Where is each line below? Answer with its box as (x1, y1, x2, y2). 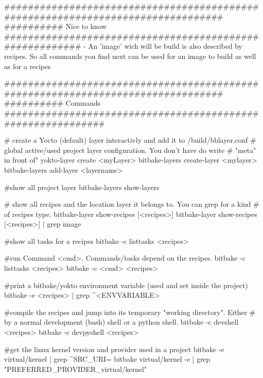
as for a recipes (4, 60, 51, 71)
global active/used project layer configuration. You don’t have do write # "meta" (4, 144, 256, 155)
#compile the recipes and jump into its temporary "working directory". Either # (4, 306, 255, 317)
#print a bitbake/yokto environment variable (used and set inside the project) (4, 279, 248, 290)
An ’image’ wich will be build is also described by (88, 41, 243, 51)
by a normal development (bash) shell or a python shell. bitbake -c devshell (4, 317, 239, 327)
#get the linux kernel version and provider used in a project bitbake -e (4, 343, 224, 354)
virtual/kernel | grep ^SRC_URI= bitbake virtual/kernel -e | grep (4, 354, 210, 364)
